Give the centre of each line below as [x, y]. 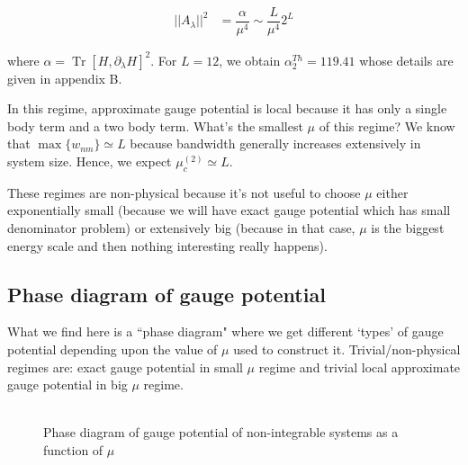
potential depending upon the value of [112, 349]
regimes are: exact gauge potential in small [125, 367]
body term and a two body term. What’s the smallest [155, 125]
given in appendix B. [65, 78]
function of [73, 449]
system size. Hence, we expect [90, 161]
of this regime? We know [387, 125]
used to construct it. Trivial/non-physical [347, 349]
